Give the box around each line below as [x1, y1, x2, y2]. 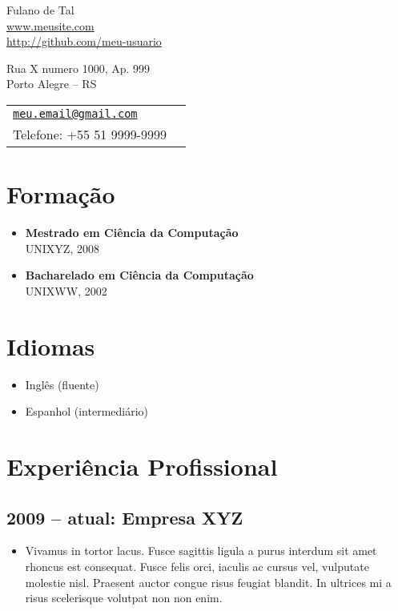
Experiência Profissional [6, 449, 278, 482]
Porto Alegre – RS [6, 75, 97, 92]
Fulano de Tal [6, 2, 74, 18]
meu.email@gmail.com [13, 107, 138, 120]
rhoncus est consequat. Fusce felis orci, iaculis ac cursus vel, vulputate [25, 557, 369, 574]
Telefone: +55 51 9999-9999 [13, 124, 167, 143]
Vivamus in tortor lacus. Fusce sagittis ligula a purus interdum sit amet [25, 542, 377, 559]
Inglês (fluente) [25, 376, 99, 392]
